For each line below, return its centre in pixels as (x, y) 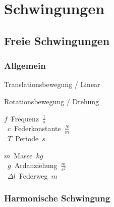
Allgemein (25, 66)
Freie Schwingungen (57, 40)
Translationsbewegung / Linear (52, 84)
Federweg (33, 175)
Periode (27, 138)
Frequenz (25, 118)
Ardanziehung (36, 165)
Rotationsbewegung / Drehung (51, 101)
